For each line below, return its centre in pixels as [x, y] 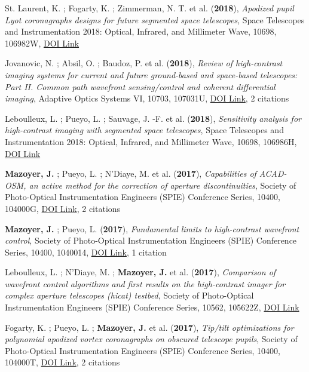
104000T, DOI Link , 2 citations [62, 362]
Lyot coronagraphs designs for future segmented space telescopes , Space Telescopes [155, 19]
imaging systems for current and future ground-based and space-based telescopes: [151, 74]
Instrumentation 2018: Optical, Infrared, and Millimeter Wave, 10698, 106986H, [151, 141]
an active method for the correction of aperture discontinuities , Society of [163, 185]
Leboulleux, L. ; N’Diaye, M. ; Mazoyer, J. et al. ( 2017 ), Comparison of [140, 272]
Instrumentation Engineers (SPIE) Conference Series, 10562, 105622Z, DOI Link [152, 307]
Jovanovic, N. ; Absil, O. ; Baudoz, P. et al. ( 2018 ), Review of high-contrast [144, 63]
